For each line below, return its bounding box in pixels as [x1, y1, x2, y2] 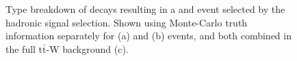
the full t [5, 41, 43, 56]
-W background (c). [46, 41, 129, 56]
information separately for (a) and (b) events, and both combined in [5, 28, 292, 43]
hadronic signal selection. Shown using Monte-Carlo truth [5, 15, 248, 29]
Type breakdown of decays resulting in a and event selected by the [5, 2, 285, 16]
